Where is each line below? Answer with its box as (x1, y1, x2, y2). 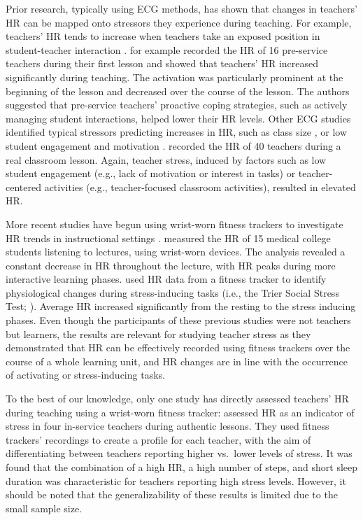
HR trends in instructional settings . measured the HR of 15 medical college (6, 230, 331, 245)
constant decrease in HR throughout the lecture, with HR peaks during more (6, 258, 336, 272)
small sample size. (6, 500, 83, 515)
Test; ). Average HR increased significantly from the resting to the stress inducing (6, 299, 356, 314)
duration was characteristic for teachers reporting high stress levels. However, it (6, 473, 346, 488)
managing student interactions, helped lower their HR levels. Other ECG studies (6, 111, 351, 125)
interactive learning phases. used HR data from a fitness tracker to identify (6, 272, 327, 286)
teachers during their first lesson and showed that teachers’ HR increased (6, 56, 318, 71)
